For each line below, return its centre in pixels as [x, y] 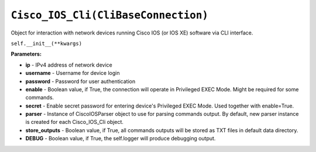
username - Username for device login [73, 73]
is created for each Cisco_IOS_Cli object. [75, 122]
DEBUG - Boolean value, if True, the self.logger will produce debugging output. [121, 139]
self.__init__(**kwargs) [46, 43]
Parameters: [26, 54]
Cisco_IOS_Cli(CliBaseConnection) [110, 15]
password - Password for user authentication [80, 81]
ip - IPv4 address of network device [69, 65]
